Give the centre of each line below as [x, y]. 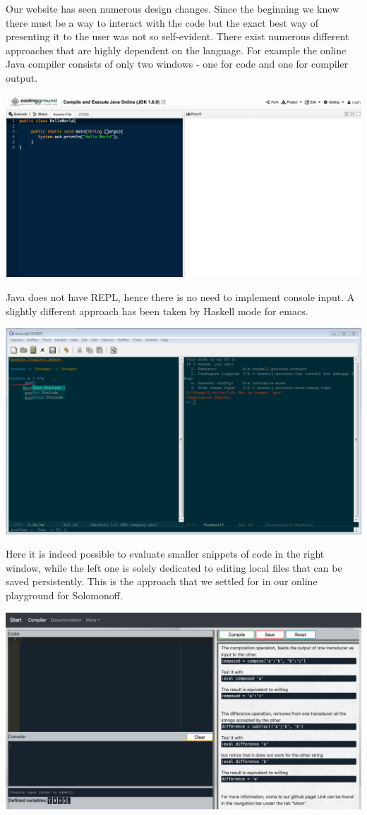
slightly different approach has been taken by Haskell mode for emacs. [157, 311]
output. [22, 77]
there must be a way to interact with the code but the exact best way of [162, 22]
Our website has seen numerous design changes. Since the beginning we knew [173, 8]
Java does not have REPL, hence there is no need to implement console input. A [180, 297]
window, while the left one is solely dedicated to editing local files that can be [174, 567]
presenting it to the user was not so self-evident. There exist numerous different [178, 36]
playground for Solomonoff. [64, 595]
